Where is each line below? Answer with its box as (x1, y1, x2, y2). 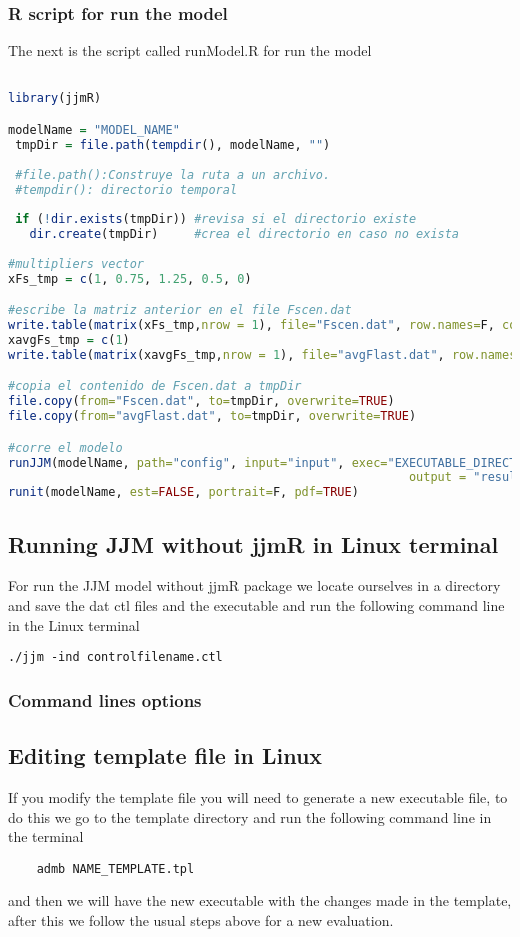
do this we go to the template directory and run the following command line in (8, 806, 492, 827)
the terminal (8, 826, 84, 847)
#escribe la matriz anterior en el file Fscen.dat (8, 303, 352, 318)
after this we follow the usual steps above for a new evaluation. (8, 909, 394, 930)
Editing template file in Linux (8, 740, 323, 771)
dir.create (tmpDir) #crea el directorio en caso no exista (29, 227, 460, 242)
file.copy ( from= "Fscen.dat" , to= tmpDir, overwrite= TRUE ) (8, 394, 395, 409)
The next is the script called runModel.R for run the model (8, 40, 372, 61)
